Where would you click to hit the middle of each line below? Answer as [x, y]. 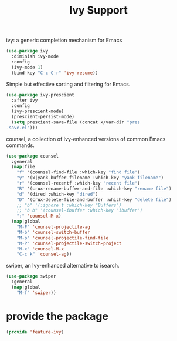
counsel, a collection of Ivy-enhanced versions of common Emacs [86, 139]
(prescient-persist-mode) [43, 117]
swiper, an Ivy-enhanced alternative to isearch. [63, 266]
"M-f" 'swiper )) [37, 292]
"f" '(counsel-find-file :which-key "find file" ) [79, 172]
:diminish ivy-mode [35, 56]
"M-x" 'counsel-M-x [40, 249]
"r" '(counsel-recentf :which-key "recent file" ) [79, 183]
